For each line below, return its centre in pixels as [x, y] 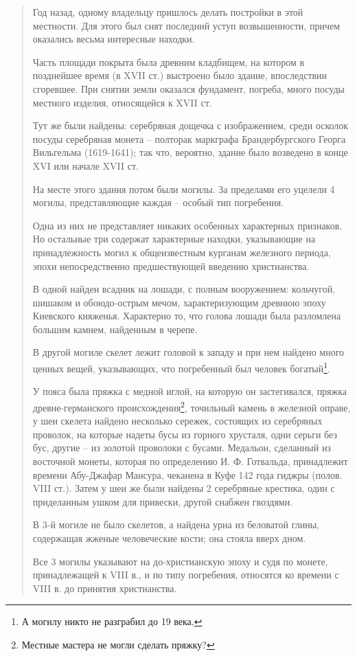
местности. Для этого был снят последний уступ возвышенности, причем [186, 25]
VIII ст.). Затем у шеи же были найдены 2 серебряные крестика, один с [184, 488]
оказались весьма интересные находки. [114, 39]
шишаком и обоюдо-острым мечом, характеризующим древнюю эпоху [179, 302]
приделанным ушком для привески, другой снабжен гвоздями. [163, 501]
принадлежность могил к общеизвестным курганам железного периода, [182, 252]
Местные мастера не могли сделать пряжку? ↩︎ [118, 644]
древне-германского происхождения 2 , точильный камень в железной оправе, [192, 406]
